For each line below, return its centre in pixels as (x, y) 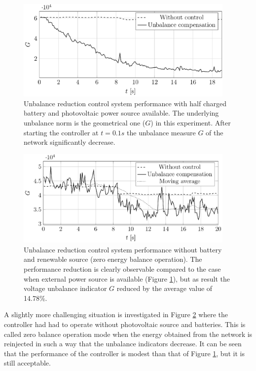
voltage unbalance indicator (65, 288)
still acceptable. (27, 363)
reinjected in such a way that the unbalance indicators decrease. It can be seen (123, 344)
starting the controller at (61, 132)
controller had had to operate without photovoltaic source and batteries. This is (125, 324)
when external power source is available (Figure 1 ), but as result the (127, 278)
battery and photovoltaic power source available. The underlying (121, 113)
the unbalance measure (161, 132)
